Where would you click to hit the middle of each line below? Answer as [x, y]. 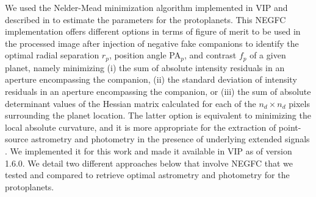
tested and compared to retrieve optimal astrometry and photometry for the [147, 175]
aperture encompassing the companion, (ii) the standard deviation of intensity [151, 79]
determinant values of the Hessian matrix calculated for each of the [131, 103]
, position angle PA [145, 55]
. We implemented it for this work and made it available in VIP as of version [149, 150]
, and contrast [210, 55]
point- [290, 127]
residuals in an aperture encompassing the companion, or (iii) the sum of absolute [158, 92]
